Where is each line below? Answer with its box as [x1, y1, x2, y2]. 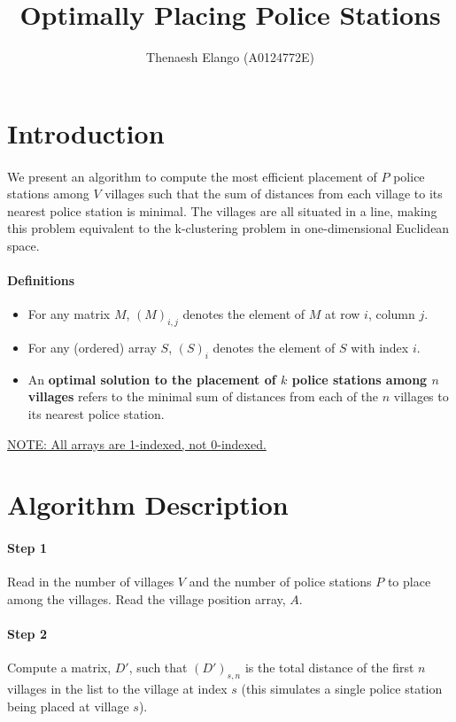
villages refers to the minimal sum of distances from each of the [27, 387, 379, 406]
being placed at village [7, 696, 129, 715]
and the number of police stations [189, 572, 372, 591]
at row [325, 305, 360, 323]
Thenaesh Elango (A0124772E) [146, 48, 314, 66]
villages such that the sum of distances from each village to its [104, 184, 443, 203]
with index [351, 338, 409, 357]
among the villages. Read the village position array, [7, 590, 286, 608]
